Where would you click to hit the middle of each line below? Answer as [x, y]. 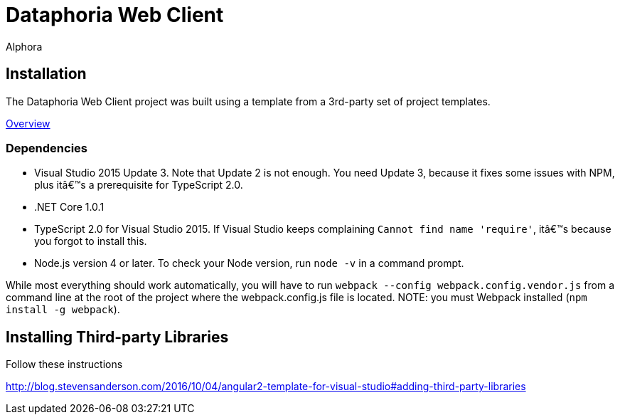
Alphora [24, 46]
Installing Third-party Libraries [117, 337]
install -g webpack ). [63, 310]
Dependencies [47, 148]
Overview [28, 123]
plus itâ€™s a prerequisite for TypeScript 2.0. [139, 185]
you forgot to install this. [91, 241]
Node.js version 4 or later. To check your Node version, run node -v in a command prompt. [249, 263]
